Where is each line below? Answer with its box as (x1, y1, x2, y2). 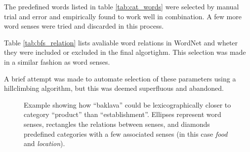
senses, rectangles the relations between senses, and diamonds (24, 118, 210, 129)
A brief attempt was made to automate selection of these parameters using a (4, 73, 236, 83)
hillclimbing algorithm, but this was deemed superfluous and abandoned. (4, 83, 224, 93)
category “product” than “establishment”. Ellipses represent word (24, 109, 221, 119)
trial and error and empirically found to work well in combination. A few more (4, 11, 242, 21)
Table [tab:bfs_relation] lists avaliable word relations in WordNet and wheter (4, 37, 238, 47)
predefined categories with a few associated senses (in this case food (24, 128, 228, 139)
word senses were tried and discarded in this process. (4, 21, 164, 31)
